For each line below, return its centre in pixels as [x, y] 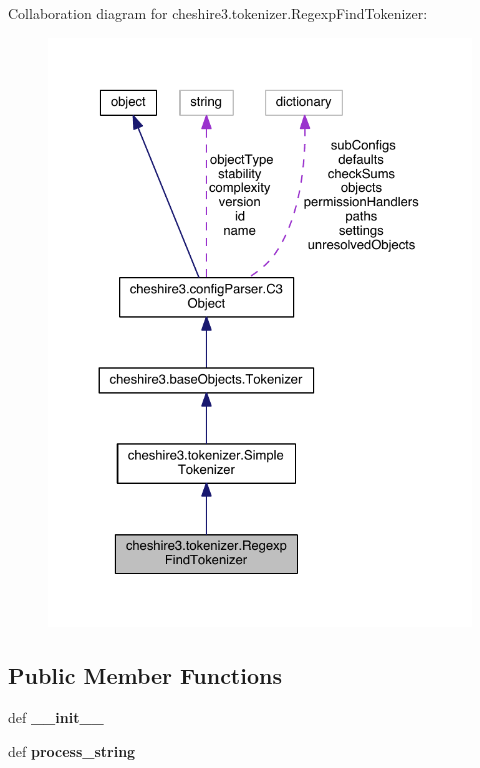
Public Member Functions [145, 675]
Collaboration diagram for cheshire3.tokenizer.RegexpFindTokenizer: [218, 13]
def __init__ [56, 717]
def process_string [72, 750]
